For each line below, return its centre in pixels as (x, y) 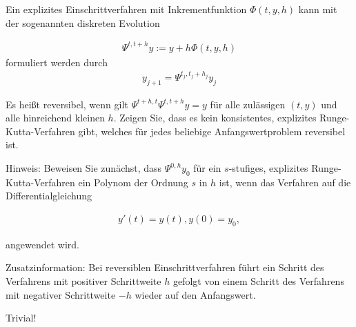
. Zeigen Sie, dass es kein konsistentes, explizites (215, 118)
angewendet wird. (42, 244)
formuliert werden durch (57, 62)
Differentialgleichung (49, 196)
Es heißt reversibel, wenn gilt (67, 104)
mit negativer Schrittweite (61, 294)
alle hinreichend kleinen (55, 118)
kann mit (318, 9)
